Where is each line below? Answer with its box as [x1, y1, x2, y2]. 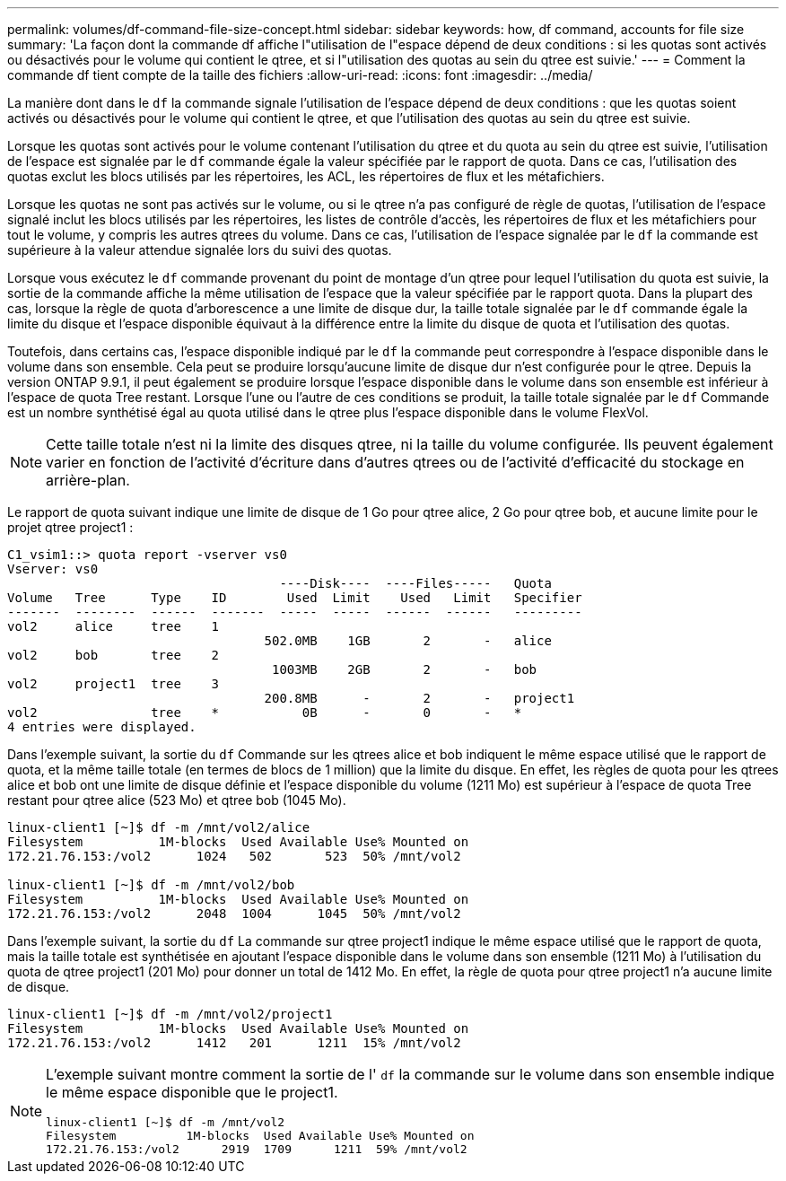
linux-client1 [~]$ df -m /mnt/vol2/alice [7, 820, 310, 835]
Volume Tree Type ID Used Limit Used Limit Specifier [7, 590, 582, 605]
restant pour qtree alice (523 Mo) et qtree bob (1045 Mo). [7, 792, 346, 808]
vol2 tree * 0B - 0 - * [7, 705, 522, 720]
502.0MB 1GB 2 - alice [264, 634, 552, 648]
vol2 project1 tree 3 [7, 677, 220, 691]
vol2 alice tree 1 [7, 619, 220, 634]
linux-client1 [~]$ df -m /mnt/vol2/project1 [7, 1007, 333, 1021]
